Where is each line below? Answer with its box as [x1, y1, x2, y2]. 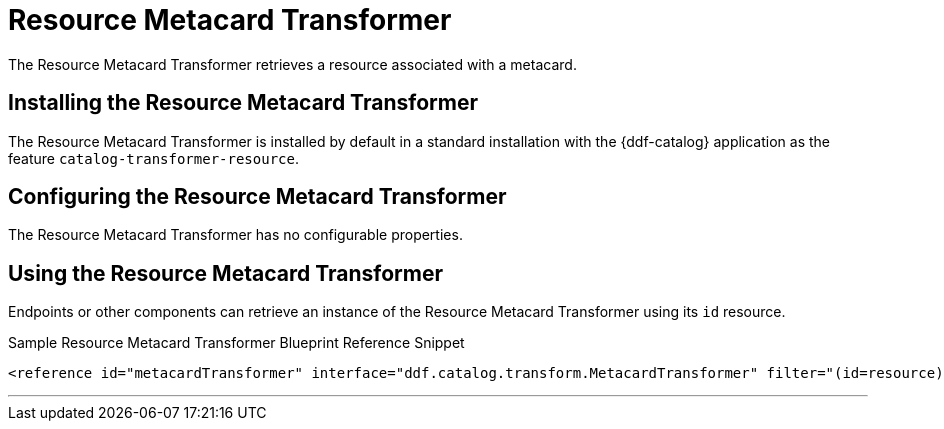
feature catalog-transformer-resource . [8, 149, 299, 167]
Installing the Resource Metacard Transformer [8, 90, 478, 116]
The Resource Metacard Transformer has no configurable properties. [8, 226, 463, 244]
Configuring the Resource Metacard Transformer [8, 184, 507, 210]
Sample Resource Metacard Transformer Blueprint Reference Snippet [8, 334, 465, 352]
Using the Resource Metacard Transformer [8, 260, 443, 286]
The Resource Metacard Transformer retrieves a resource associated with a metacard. [8, 55, 577, 73]
